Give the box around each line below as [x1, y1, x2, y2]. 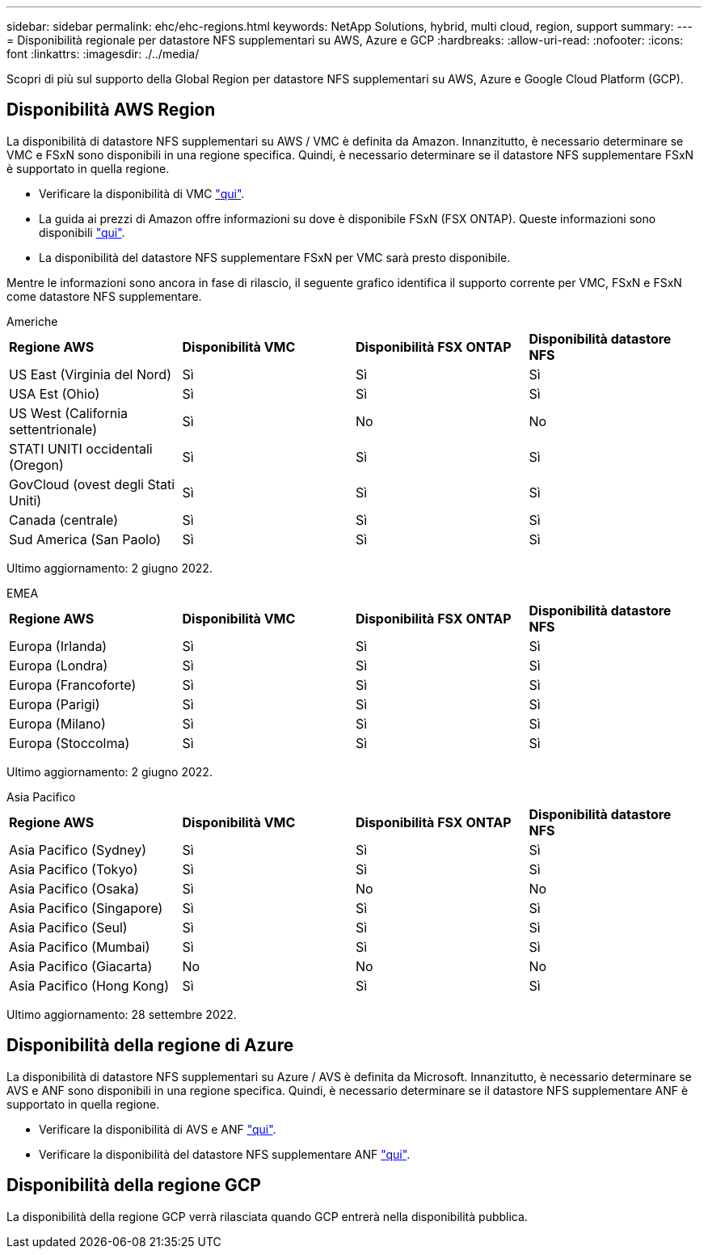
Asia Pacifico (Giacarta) [9, 957, 153, 974]
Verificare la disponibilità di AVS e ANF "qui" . [39, 1122, 276, 1136]
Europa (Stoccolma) [9, 734, 130, 751]
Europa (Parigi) [9, 695, 100, 712]
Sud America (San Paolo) [9, 530, 162, 547]
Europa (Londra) [9, 657, 108, 674]
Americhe [6, 314, 58, 328]
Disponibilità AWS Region [6, 99, 216, 120]
